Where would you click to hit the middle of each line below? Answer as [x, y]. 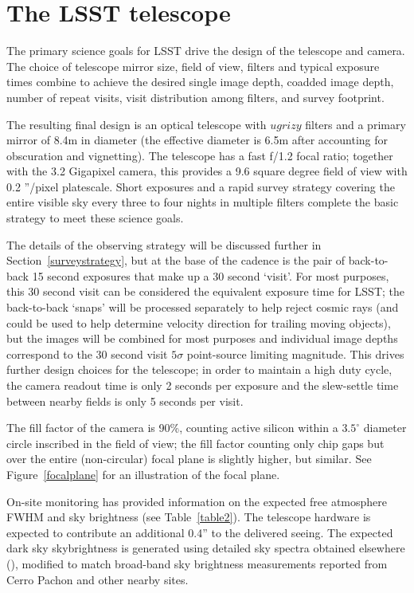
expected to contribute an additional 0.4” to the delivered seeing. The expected [200, 532]
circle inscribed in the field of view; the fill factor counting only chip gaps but [195, 443]
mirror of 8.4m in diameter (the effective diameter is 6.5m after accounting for [197, 140]
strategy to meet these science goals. [95, 218]
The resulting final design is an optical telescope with [137, 124]
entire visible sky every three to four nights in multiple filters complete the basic [203, 202]
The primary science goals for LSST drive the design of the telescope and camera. [206, 51]
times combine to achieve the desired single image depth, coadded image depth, [200, 82]
